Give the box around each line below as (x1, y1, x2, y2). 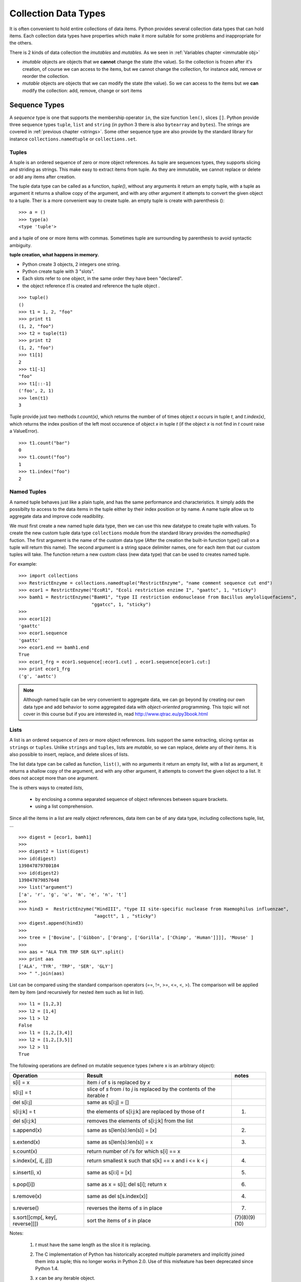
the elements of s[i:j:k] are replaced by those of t (87, 1108, 205, 1115)
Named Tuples (9, 488, 47, 495)
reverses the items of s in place (87, 1204, 163, 1211)
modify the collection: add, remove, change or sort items (22, 87, 142, 93)
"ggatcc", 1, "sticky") (91, 602, 151, 607)
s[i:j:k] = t (12, 1108, 36, 1115)
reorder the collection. (22, 73, 69, 79)
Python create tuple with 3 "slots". (22, 268, 95, 274)
